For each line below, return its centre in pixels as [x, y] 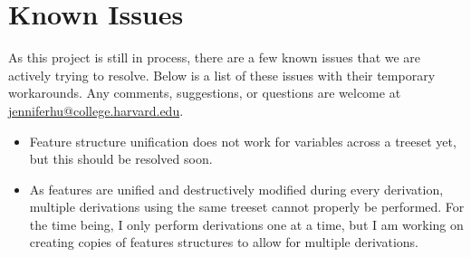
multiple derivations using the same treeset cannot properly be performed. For [247, 207]
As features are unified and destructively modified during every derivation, [236, 189]
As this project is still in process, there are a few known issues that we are [215, 57]
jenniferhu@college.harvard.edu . [96, 110]
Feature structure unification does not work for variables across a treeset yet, [243, 141]
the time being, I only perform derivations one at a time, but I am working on [246, 224]
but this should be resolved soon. [121, 159]
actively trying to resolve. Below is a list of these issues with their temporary [222, 75]
